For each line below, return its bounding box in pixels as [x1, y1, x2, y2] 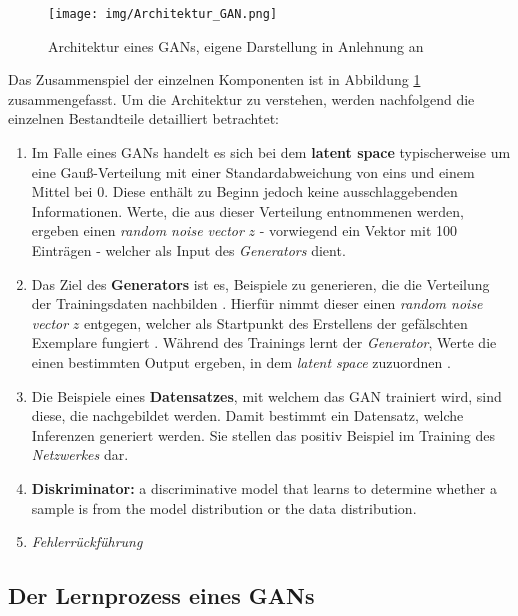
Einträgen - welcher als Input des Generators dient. [31, 240, 346, 260]
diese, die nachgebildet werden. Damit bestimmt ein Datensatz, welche [31, 405, 464, 426]
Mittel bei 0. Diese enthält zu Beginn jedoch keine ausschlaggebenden [31, 181, 458, 202]
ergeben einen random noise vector [31, 220, 244, 241]
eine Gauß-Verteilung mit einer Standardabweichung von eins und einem [31, 161, 475, 182]
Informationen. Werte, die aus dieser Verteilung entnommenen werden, [31, 200, 464, 221]
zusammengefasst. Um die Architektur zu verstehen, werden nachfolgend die [8, 88, 475, 109]
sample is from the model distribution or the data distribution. [31, 497, 417, 518]
